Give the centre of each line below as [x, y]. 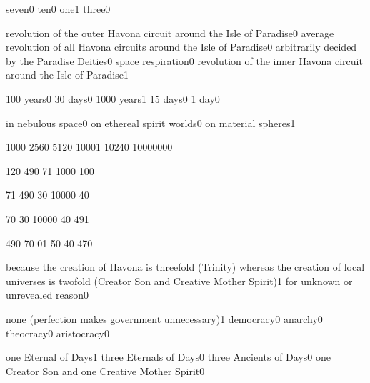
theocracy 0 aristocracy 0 [57, 333]
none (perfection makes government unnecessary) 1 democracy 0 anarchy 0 [164, 318]
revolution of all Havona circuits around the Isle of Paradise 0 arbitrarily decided [181, 47]
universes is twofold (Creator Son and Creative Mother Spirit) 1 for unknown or [179, 280]
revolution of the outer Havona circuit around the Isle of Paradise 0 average [170, 33]
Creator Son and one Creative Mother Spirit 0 [105, 370]
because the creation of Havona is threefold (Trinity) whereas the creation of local [185, 267]
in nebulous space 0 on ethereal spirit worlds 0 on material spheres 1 [151, 123]
